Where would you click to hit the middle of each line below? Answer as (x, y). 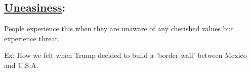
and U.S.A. (21, 65)
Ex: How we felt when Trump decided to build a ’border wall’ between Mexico (126, 55)
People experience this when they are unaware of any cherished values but (119, 28)
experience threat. (32, 38)
